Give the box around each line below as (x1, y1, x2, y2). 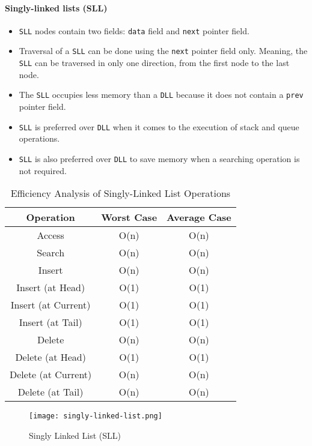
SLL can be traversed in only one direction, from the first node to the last (19, 56, 290, 69)
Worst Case (101, 210, 158, 225)
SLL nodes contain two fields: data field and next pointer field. (19, 24, 249, 37)
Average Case (167, 210, 231, 225)
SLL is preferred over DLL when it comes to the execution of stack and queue (19, 120, 299, 133)
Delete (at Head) (15, 350, 86, 364)
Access (37, 228, 64, 243)
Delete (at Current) (10, 367, 92, 382)
